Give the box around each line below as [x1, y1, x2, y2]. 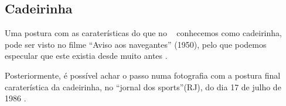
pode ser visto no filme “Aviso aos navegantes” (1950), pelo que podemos [5, 38, 267, 50]
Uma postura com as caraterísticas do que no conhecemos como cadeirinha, [5, 27, 282, 39]
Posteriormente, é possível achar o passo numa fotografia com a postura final [5, 69, 281, 81]
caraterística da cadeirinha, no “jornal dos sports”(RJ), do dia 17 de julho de [5, 80, 281, 93]
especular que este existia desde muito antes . [5, 50, 168, 62]
